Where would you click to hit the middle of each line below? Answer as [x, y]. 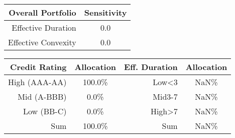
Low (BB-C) [45, 111]
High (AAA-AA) [37, 82]
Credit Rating [38, 67]
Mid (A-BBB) [42, 96]
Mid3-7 [165, 96]
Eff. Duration [151, 67]
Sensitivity [105, 12]
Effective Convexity [42, 42]
